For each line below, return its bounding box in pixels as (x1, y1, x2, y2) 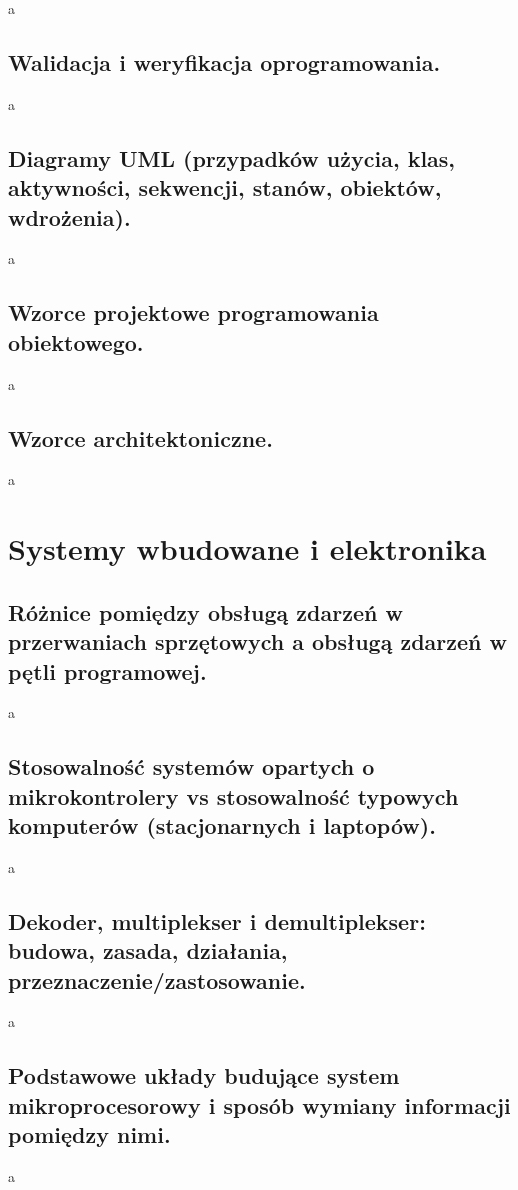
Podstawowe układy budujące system (8, 1060, 400, 1091)
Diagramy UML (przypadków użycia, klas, (8, 142, 456, 173)
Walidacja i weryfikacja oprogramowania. (8, 46, 441, 77)
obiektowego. (8, 326, 144, 357)
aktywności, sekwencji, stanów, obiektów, (8, 172, 442, 203)
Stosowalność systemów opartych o (8, 751, 375, 782)
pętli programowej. (8, 655, 207, 686)
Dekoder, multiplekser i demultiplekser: (8, 905, 426, 936)
